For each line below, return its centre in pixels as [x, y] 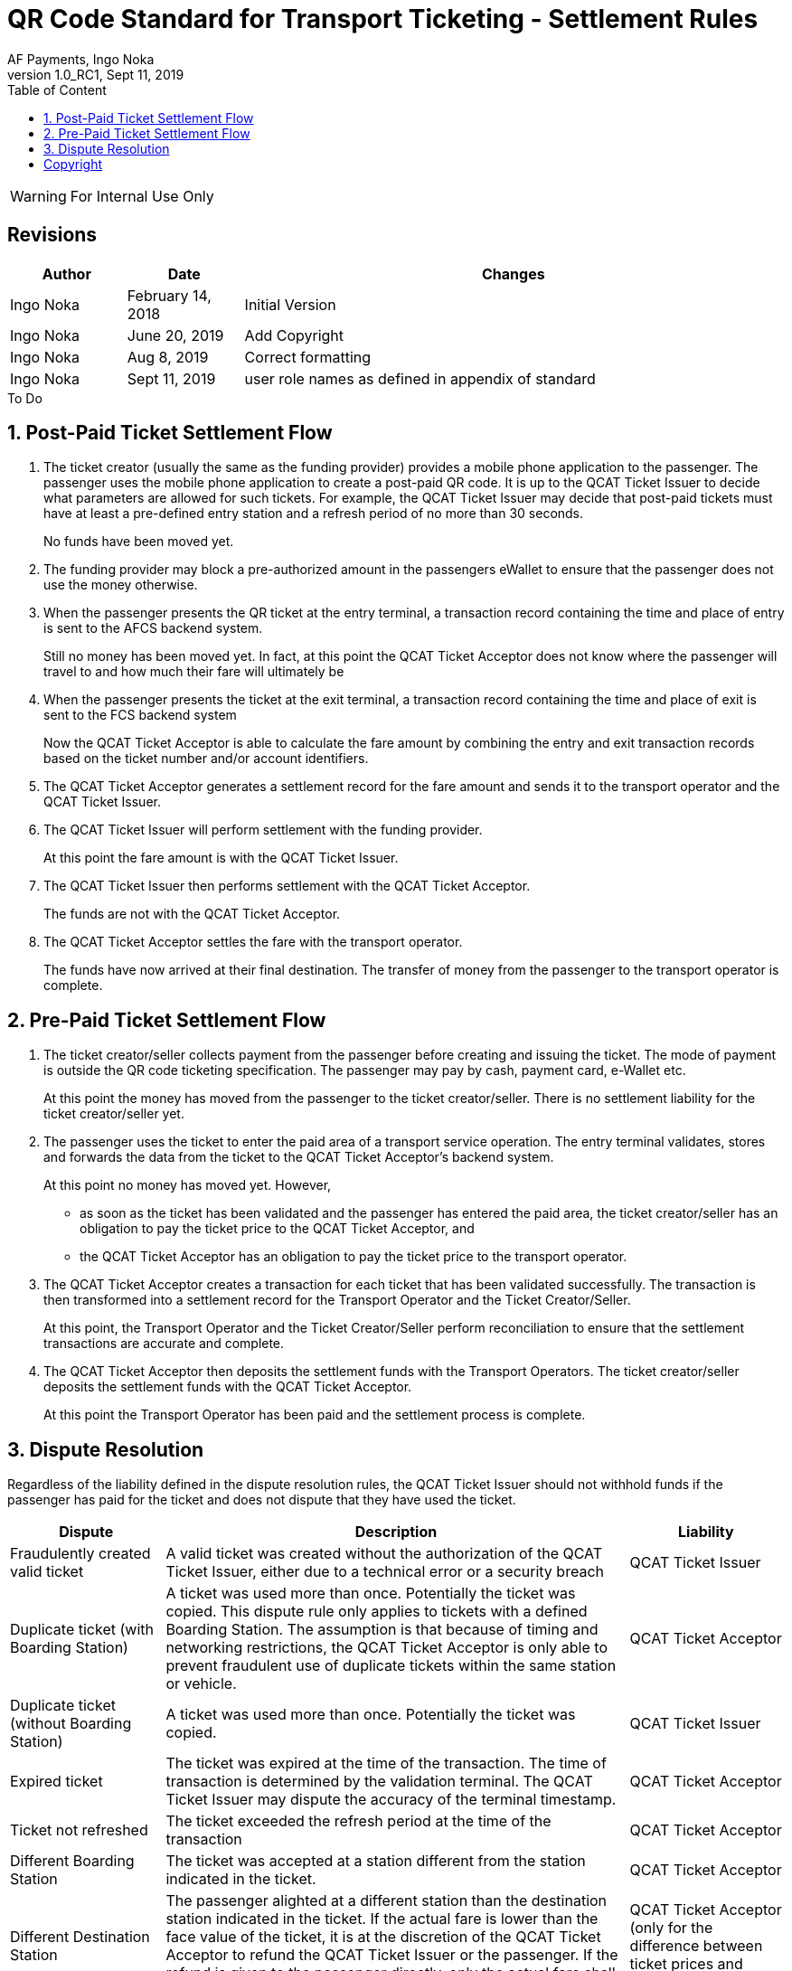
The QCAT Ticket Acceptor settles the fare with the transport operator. [253, 942]
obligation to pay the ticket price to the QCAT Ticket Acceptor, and [277, 1229]
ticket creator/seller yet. [114, 1114]
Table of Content [57, 90]
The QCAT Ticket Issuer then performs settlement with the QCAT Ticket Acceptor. [287, 886]
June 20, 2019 [175, 335]
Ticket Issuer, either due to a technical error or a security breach [385, 1572]
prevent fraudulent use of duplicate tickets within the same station [391, 1666]
